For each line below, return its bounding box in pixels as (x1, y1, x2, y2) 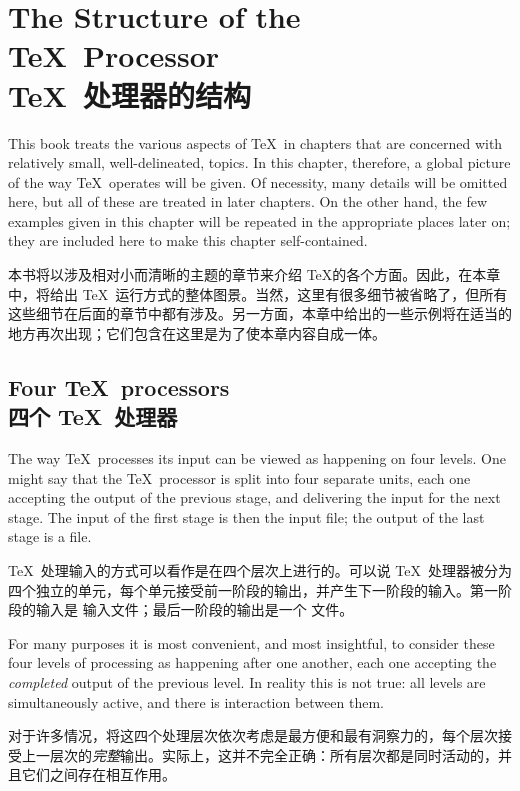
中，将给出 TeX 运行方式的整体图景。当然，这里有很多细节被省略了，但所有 (8, 283, 508, 304)
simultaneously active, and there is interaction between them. (8, 691, 384, 712)
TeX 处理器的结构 (8, 74, 251, 115)
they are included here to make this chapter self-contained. (8, 230, 368, 251)
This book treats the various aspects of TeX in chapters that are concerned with (8, 132, 503, 153)
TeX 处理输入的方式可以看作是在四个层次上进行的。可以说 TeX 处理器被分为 (8, 560, 512, 580)
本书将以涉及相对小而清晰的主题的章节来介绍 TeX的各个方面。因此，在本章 (8, 264, 501, 285)
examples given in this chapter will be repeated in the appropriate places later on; (8, 210, 511, 231)
